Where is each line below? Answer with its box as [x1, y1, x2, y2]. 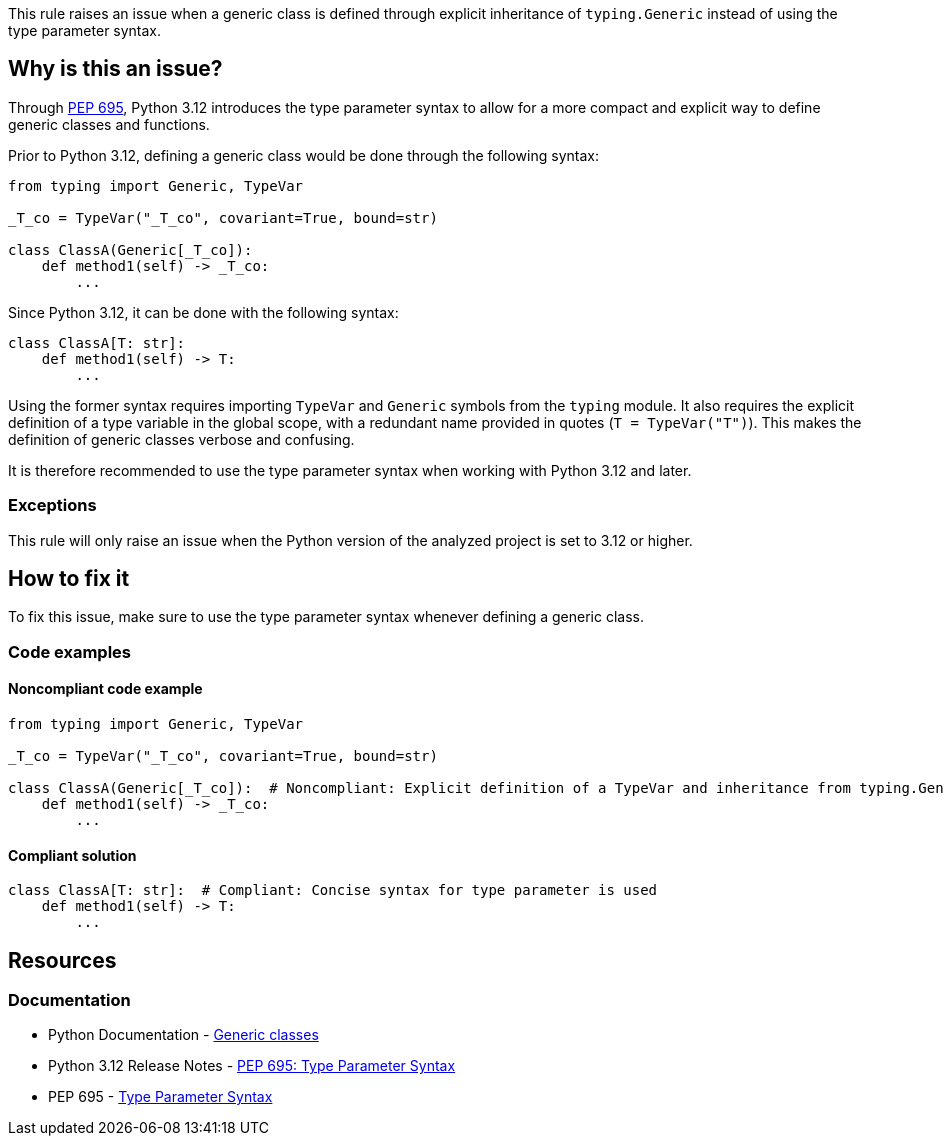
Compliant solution [8, 846, 137, 864]
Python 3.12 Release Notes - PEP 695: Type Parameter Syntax [48, 1057, 456, 1075]
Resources [8, 947, 117, 973]
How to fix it [8, 566, 130, 592]
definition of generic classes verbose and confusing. [8, 430, 355, 448]
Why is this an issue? [8, 56, 223, 82]
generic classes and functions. [8, 115, 210, 133]
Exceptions [8, 495, 97, 516]
